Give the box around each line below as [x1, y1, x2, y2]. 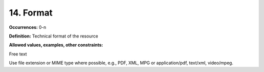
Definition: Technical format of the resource [9, 33, 98, 39]
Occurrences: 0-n [9, 24, 46, 30]
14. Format [9, 7, 53, 18]
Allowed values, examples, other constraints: [9, 42, 103, 48]
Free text [9, 51, 27, 57]
